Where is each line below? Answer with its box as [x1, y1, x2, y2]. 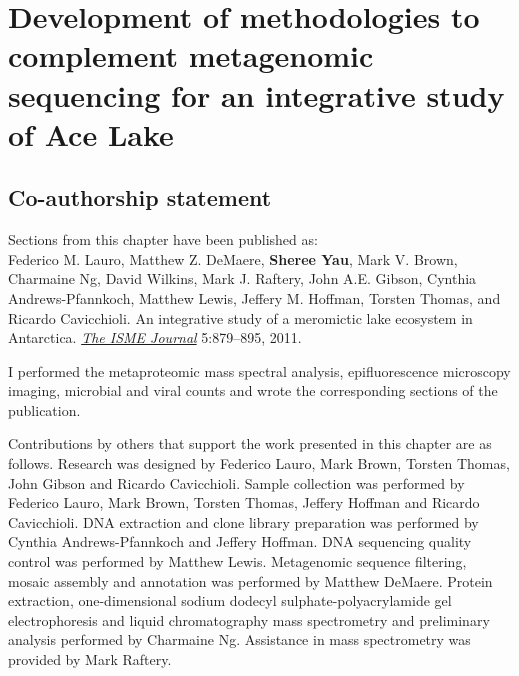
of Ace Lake [8, 113, 174, 154]
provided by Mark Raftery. [8, 649, 172, 670]
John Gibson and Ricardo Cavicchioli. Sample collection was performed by [8, 472, 465, 493]
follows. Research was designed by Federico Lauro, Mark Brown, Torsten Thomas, [8, 453, 510, 474]
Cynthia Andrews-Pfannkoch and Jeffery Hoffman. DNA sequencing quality [8, 531, 472, 552]
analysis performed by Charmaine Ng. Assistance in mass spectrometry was [8, 629, 471, 650]
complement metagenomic [8, 35, 374, 76]
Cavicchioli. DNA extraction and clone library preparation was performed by [8, 511, 479, 532]
